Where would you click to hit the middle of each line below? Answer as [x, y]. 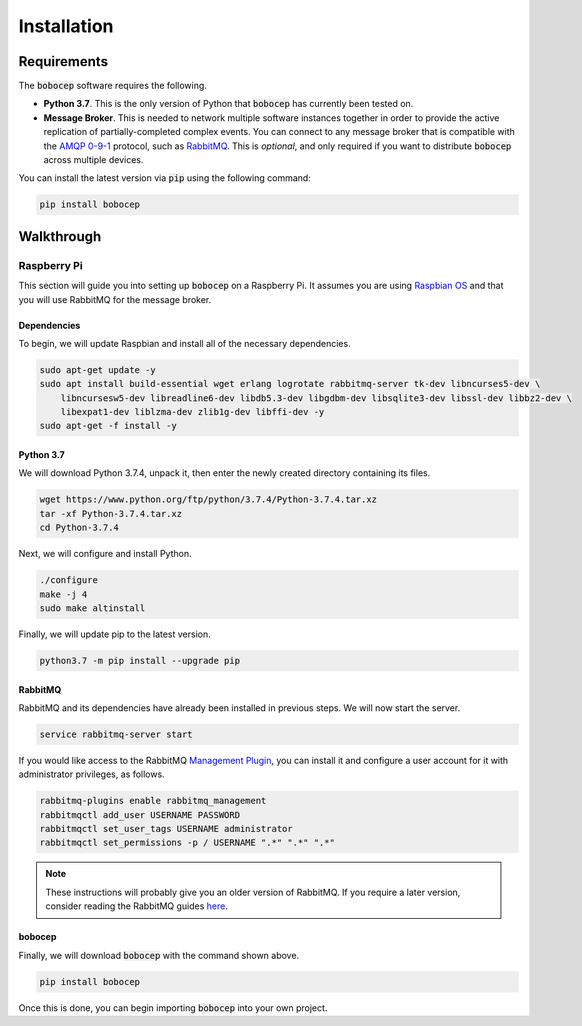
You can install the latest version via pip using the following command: [165, 178]
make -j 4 [63, 594]
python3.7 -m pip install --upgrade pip [139, 660]
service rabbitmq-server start [116, 734]
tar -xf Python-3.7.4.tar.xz [111, 513]
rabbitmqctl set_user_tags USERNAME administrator [166, 829]
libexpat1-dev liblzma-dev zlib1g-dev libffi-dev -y [192, 412]
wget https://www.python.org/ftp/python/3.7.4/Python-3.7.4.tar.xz [208, 499]
